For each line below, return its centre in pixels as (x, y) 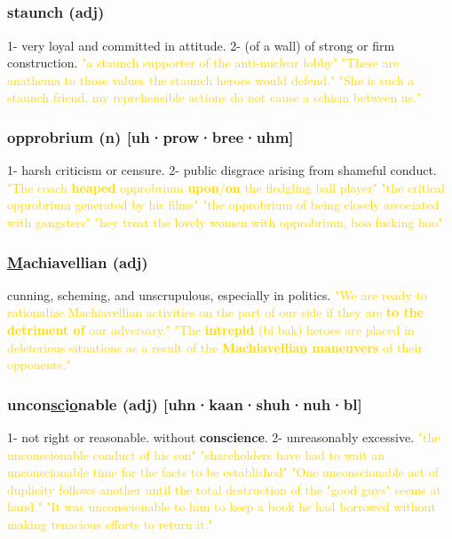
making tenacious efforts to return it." (110, 524)
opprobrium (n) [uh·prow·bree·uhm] (151, 136)
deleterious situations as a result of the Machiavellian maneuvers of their (215, 347)
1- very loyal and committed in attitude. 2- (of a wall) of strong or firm (201, 45)
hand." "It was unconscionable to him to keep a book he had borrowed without (222, 507)
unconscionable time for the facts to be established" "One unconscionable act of (223, 472)
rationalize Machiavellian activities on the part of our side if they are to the (216, 312)
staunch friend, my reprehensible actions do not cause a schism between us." (214, 97)
